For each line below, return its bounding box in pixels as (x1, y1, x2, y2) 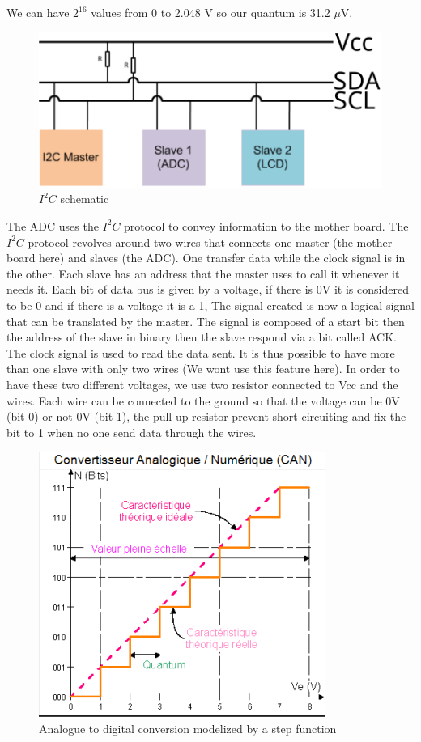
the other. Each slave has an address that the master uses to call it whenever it (6, 265, 400, 282)
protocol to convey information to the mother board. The (124, 217, 409, 234)
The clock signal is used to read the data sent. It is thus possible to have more (6, 344, 395, 361)
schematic (60, 190, 109, 207)
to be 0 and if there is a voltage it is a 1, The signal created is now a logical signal (6, 296, 415, 313)
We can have (6, 4, 70, 20)
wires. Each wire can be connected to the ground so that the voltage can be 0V (6, 392, 400, 409)
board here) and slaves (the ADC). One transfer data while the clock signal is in (6, 249, 406, 266)
